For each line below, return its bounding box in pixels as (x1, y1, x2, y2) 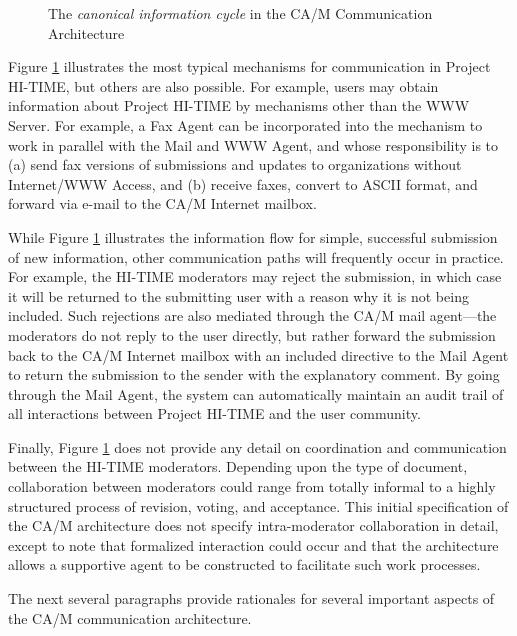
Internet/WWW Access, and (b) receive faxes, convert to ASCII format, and (8, 173, 478, 194)
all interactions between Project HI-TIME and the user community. (8, 403, 421, 424)
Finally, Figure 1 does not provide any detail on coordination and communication (8, 436, 507, 457)
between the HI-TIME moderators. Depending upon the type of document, (8, 456, 468, 477)
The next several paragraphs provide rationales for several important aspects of (8, 588, 495, 609)
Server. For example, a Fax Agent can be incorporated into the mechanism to (8, 114, 483, 135)
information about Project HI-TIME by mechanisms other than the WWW (8, 95, 470, 116)
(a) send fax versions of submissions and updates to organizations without (8, 154, 462, 175)
